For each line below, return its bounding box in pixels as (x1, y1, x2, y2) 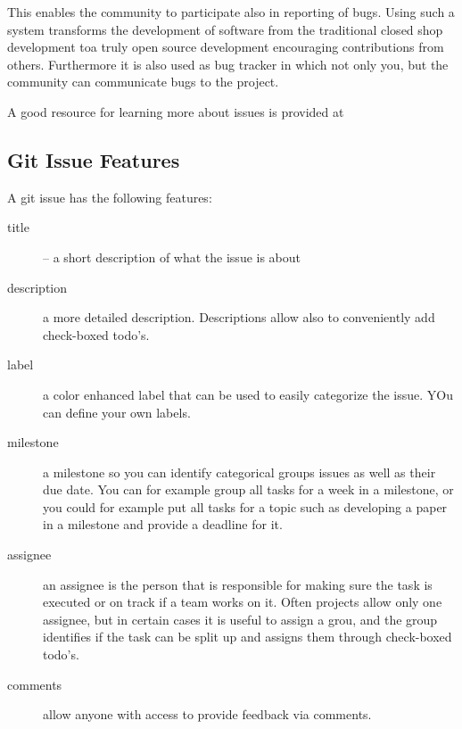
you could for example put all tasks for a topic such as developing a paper (43, 497, 448, 516)
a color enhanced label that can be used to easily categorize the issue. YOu (43, 385, 454, 403)
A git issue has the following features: (7, 187, 212, 206)
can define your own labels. (43, 402, 191, 421)
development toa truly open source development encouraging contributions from (7, 37, 444, 56)
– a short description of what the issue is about (43, 247, 301, 266)
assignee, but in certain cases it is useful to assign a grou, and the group (43, 609, 438, 628)
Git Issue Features (7, 145, 180, 173)
